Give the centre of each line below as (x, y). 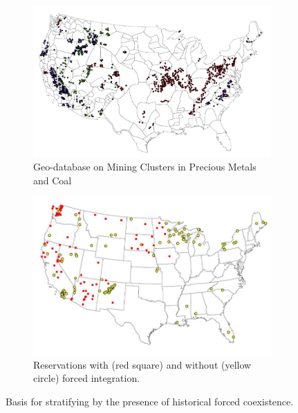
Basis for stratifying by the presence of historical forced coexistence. (150, 401)
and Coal (53, 180)
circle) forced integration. (87, 378)
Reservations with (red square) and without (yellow (142, 364)
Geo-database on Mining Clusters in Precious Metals (145, 167)
